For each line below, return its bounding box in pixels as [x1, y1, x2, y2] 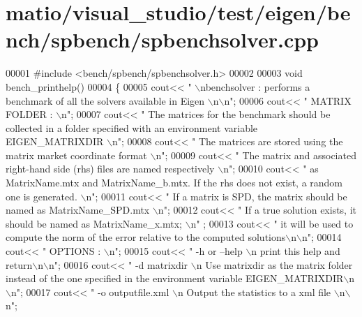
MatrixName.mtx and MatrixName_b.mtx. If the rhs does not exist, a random [6, 175, 343, 190]
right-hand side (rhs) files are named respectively [6, 161, 215, 176]
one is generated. [6, 189, 77, 203]
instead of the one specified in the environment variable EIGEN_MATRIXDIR [6, 271, 344, 286]
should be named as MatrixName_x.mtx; [6, 216, 182, 230]
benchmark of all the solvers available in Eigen [6, 93, 205, 108]
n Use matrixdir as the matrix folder [196, 257, 353, 272]
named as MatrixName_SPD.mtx [6, 202, 150, 217]
